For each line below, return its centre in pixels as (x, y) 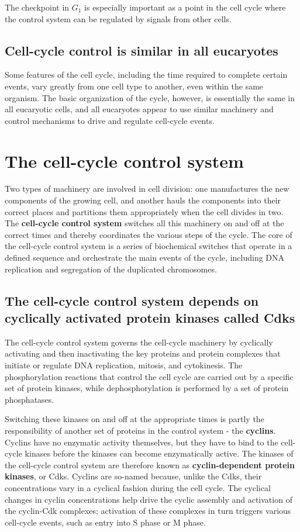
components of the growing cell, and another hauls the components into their (143, 200)
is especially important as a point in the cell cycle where (185, 7)
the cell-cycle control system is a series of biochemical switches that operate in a (149, 246)
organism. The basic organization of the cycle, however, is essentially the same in (150, 97)
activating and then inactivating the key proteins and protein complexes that (143, 353)
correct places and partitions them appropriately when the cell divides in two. (144, 211)
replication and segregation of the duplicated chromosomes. (111, 269)
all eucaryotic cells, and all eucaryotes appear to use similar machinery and (139, 109)
